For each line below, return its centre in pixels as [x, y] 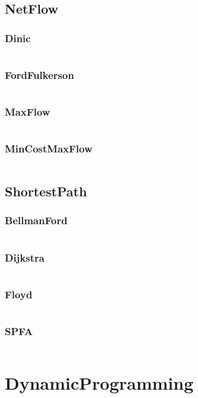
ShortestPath [46, 191]
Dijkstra [25, 257]
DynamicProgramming [99, 382]
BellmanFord [36, 220]
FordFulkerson [39, 74]
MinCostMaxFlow [49, 149]
